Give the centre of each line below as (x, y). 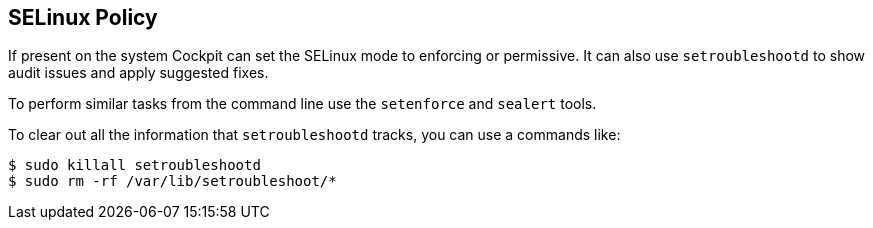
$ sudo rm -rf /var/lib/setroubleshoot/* (172, 181)
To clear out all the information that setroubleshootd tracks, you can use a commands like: (314, 135)
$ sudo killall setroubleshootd (134, 165)
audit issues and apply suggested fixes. (138, 73)
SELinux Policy (83, 17)
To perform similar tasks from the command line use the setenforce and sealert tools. (302, 104)
